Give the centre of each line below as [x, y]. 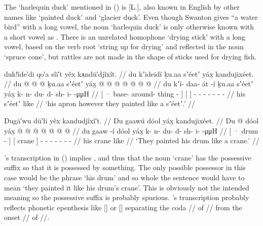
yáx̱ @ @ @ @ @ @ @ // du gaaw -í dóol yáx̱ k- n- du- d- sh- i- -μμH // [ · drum [131, 130]
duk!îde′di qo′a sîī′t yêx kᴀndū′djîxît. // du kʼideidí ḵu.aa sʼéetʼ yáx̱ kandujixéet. [129, 73]
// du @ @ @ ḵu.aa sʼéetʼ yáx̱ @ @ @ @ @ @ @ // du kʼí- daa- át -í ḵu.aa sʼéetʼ [129, 84]
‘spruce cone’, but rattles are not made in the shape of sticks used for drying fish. [130, 56]
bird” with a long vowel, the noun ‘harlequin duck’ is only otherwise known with [129, 27]
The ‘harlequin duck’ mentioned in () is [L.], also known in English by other [122, 7]
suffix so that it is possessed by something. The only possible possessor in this [125, 167]
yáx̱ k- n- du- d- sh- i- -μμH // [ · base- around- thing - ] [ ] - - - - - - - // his [125, 93]
